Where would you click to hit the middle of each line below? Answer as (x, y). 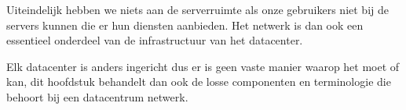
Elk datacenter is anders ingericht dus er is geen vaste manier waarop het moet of (203, 66)
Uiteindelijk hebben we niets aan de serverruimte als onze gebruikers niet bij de (198, 9)
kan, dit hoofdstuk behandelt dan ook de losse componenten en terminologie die (199, 82)
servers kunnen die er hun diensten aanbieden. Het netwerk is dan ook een (185, 25)
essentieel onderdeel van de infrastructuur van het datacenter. (155, 40)
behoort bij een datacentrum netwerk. (97, 96)
